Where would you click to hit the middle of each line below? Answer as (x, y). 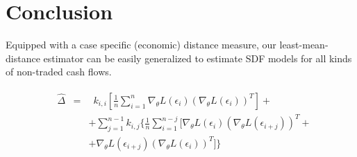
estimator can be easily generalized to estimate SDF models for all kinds (198, 58)
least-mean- (304, 45)
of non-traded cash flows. (59, 72)
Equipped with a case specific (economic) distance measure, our (141, 45)
